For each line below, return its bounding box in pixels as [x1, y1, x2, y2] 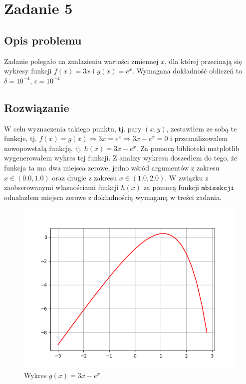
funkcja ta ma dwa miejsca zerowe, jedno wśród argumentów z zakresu [4, 162, 220, 172]
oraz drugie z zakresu [52, 172, 117, 182]
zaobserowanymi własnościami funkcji [4, 182, 119, 192]
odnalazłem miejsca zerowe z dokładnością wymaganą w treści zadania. [4, 191, 222, 202]
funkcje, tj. [4, 133, 37, 143]
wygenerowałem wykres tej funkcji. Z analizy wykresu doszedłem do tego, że [4, 152, 238, 163]
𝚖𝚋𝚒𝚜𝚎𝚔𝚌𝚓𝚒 [201, 184, 235, 192]
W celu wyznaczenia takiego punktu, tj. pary [4, 123, 142, 133]
